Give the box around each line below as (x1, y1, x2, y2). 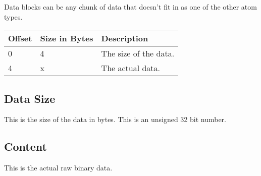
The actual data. (101, 62, 161, 74)
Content (4, 139, 47, 154)
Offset (8, 32, 32, 44)
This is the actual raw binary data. (4, 162, 113, 173)
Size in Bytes (40, 32, 93, 44)
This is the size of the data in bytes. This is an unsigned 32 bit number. (4, 114, 227, 125)
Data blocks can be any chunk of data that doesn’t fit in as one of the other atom (4, 2, 257, 12)
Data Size (4, 90, 56, 106)
